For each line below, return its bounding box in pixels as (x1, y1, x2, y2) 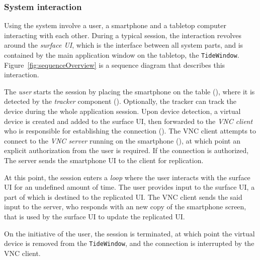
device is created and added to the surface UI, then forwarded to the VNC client (4, 115, 253, 126)
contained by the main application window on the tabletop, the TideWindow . (4, 50, 239, 60)
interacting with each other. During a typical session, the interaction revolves (4, 30, 242, 40)
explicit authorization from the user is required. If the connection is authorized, (4, 145, 249, 156)
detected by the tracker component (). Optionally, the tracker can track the (4, 96, 236, 106)
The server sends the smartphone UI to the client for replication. (4, 155, 204, 165)
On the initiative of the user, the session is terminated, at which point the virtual (4, 228, 255, 238)
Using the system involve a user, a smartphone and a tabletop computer (4, 20, 226, 31)
